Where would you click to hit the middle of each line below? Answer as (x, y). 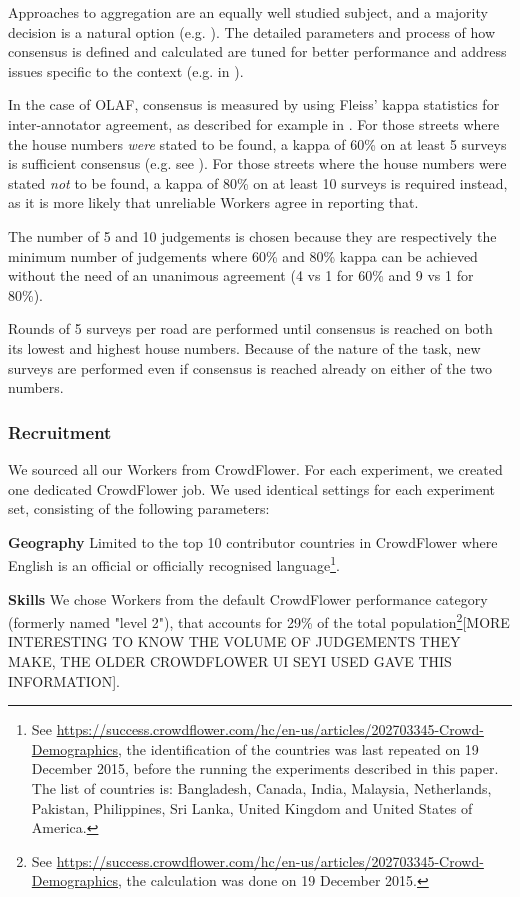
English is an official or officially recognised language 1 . (174, 563)
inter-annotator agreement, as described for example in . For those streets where (254, 123)
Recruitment (60, 431)
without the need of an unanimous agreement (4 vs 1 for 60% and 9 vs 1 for (241, 275)
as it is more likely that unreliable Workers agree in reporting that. (213, 202)
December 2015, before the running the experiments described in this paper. (265, 768)
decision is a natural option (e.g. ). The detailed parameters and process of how (252, 31)
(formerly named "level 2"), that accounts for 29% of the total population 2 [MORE (259, 620)
